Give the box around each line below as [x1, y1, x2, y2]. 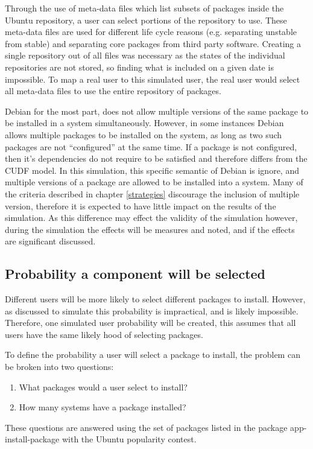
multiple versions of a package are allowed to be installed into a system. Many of [5, 176, 303, 188]
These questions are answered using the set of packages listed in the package [5, 421, 288, 433]
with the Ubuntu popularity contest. [62, 433, 197, 445]
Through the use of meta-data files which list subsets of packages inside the [5, 2, 284, 14]
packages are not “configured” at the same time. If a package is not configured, [5, 140, 297, 153]
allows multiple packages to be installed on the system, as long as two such [5, 128, 282, 141]
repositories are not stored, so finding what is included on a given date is [5, 60, 274, 73]
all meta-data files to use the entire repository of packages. [5, 84, 221, 97]
